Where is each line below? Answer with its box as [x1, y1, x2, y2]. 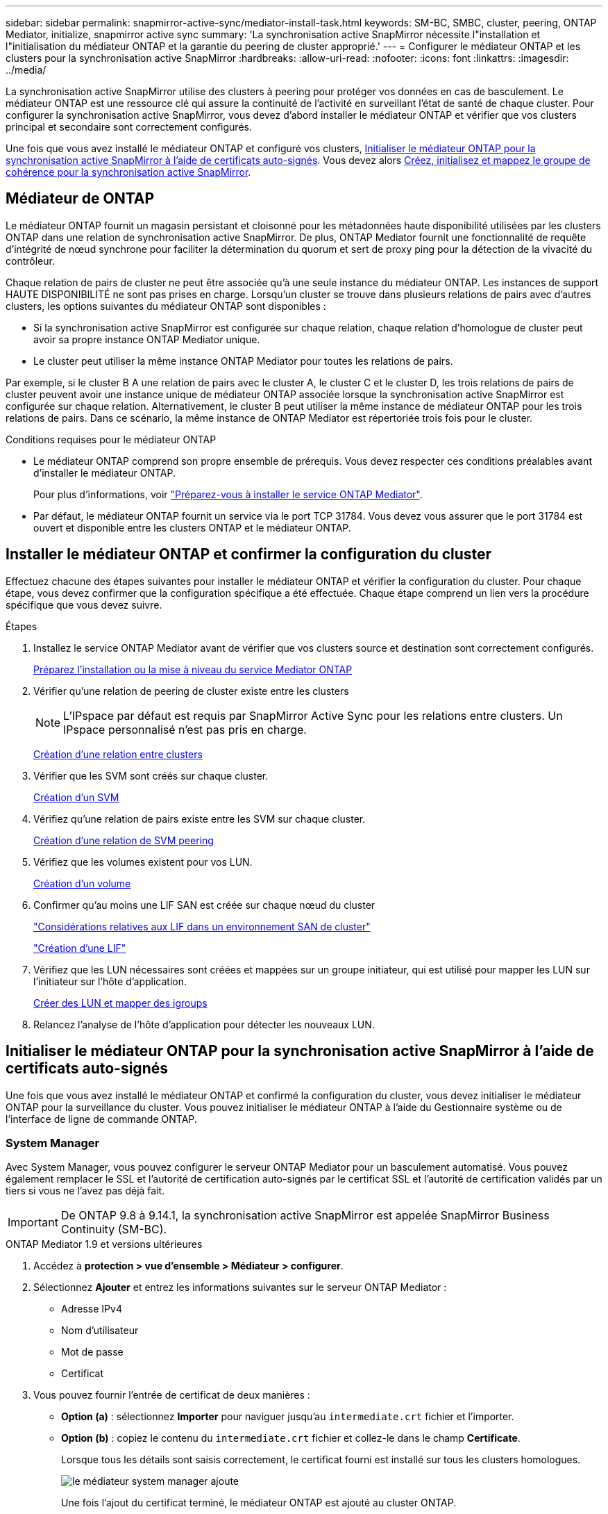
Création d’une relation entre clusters [33, 748, 203, 760]
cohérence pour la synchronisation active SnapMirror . [6, 166, 251, 178]
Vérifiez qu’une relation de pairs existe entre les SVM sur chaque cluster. [33, 812, 366, 825]
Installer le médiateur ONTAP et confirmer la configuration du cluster [6, 545, 492, 563]
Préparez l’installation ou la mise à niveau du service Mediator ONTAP [33, 663, 353, 675]
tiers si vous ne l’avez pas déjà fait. [6, 1185, 165, 1197]
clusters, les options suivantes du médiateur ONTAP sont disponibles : [6, 299, 326, 312]
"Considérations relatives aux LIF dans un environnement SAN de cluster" [33, 920, 371, 932]
